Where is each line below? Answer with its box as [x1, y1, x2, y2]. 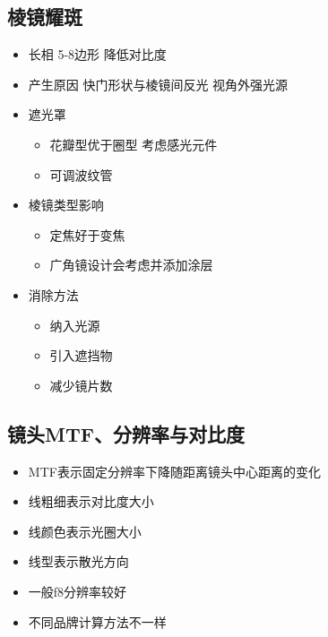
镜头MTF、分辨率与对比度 [7, 419, 245, 447]
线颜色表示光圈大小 [28, 521, 142, 540]
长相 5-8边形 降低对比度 [28, 45, 167, 64]
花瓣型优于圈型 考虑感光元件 [49, 134, 218, 153]
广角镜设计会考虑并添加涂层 [49, 255, 213, 274]
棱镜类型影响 [28, 195, 104, 214]
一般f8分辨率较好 [28, 581, 127, 600]
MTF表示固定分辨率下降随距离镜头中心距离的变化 [28, 461, 321, 480]
